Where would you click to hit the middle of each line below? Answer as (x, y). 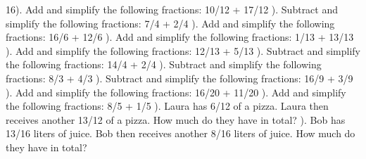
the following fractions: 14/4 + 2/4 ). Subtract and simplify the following (164, 64)
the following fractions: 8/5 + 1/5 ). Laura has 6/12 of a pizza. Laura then (167, 106)
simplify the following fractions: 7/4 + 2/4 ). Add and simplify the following (170, 23)
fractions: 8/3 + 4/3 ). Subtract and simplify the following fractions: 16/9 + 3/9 (179, 78)
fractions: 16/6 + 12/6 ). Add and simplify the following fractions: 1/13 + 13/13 (180, 37)
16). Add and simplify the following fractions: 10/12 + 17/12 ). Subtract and (172, 9)
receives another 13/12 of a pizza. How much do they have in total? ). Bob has (176, 119)
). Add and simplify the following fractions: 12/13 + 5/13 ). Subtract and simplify (183, 50)
